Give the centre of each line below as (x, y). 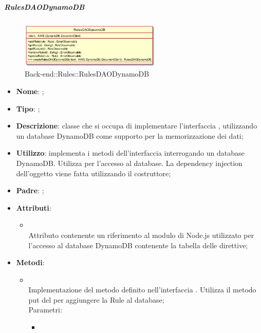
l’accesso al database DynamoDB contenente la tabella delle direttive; (138, 245)
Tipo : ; (28, 108)
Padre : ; (30, 190)
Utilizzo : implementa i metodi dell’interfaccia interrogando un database (130, 153)
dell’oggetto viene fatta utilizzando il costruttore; (94, 173)
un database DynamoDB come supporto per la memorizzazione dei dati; (130, 135)
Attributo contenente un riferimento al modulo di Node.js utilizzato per (141, 235)
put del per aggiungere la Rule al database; (96, 299)
